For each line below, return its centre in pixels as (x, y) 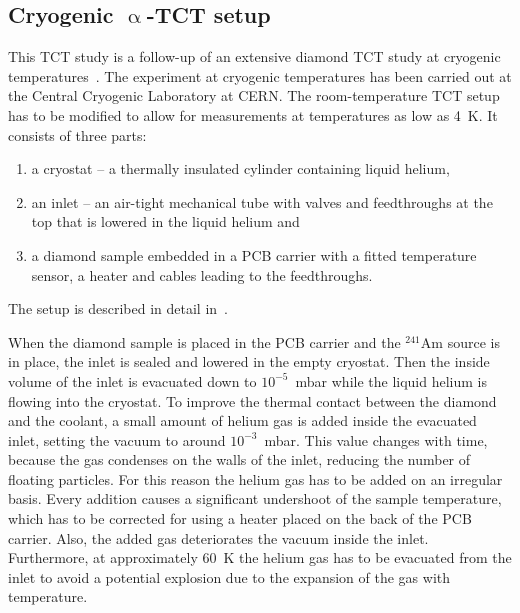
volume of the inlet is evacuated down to (132, 380)
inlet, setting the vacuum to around (117, 439)
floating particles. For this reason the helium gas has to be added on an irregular (255, 478)
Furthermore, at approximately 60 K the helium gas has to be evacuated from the (260, 557)
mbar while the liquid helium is (391, 380)
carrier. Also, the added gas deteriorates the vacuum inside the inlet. (218, 537)
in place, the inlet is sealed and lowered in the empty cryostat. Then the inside (249, 361)
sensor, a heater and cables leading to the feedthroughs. (202, 274)
